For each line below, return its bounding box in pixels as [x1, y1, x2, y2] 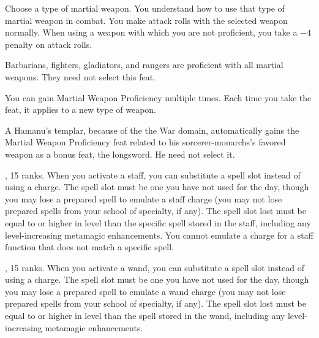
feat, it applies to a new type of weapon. [5, 103, 157, 116]
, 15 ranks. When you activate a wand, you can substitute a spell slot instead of [5, 261, 304, 274]
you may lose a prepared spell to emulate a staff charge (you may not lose [5, 192, 282, 205]
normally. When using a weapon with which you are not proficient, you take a [5, 26, 298, 39]
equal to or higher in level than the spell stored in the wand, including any [5, 309, 285, 322]
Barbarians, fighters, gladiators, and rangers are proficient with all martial [5, 58, 283, 71]
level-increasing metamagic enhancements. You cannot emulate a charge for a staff [5, 228, 313, 241]
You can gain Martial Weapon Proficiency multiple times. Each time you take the [5, 91, 312, 104]
